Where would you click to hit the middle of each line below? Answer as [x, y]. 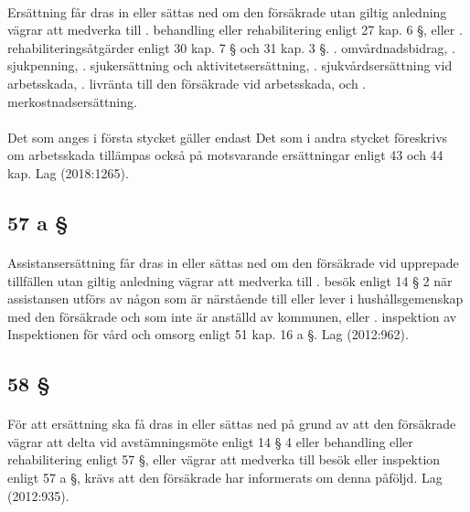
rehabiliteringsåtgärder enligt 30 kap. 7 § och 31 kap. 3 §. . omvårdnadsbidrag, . [231, 47]
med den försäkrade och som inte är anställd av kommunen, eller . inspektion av [232, 316]
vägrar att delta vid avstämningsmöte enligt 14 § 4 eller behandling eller [210, 441]
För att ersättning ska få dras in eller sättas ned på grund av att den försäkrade [232, 424]
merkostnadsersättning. [72, 101]
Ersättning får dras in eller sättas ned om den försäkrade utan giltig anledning [227, 11]
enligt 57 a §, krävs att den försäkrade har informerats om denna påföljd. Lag [225, 478]
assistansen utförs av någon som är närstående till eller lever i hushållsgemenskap [235, 299]
